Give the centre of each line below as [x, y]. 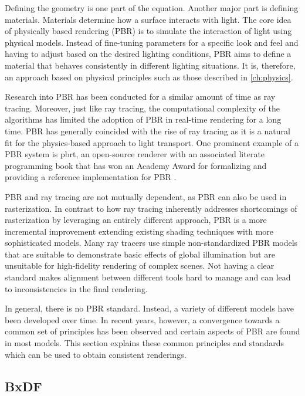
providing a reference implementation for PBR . [91, 177]
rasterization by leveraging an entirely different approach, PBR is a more [136, 220]
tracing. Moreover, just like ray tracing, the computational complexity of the [142, 108]
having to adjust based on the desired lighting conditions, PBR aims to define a [148, 54]
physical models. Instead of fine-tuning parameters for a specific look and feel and [152, 42]
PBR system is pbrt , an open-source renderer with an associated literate [135, 154]
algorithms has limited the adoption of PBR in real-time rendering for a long [143, 119]
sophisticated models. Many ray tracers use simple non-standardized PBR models [151, 243]
